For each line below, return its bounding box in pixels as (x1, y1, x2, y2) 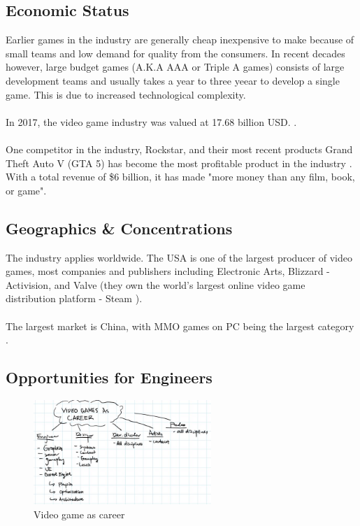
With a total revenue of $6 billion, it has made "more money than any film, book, (6, 169, 355, 184)
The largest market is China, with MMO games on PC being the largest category (6, 318, 354, 333)
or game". (6, 183, 47, 197)
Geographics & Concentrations (6, 217, 233, 239)
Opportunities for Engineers (6, 367, 213, 388)
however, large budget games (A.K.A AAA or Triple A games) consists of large (6, 59, 345, 74)
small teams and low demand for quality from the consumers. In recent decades (6, 45, 345, 60)
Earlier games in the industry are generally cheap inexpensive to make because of (6, 32, 354, 47)
